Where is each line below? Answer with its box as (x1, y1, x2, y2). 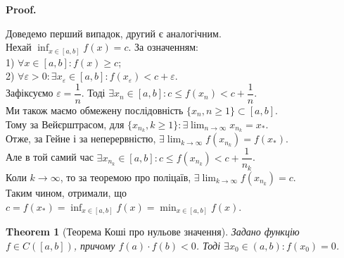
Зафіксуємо (6, 85, 53, 100)
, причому (73, 238, 115, 252)
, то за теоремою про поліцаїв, (60, 169, 191, 184)
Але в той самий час (6, 149, 94, 164)
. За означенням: (128, 39, 198, 54)
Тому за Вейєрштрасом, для (6, 116, 125, 131)
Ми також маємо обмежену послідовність (6, 102, 184, 117)
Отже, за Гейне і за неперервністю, (6, 131, 156, 146)
